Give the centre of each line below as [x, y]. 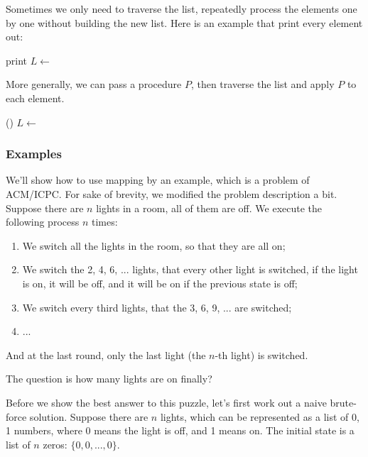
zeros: [55, 444]
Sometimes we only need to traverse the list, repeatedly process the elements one [182, 9]
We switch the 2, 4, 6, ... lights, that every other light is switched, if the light [190, 269]
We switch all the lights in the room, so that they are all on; [154, 245]
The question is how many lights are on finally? [109, 379]
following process [43, 222]
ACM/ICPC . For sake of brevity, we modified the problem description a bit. [172, 193]
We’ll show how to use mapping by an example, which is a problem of [158, 180]
